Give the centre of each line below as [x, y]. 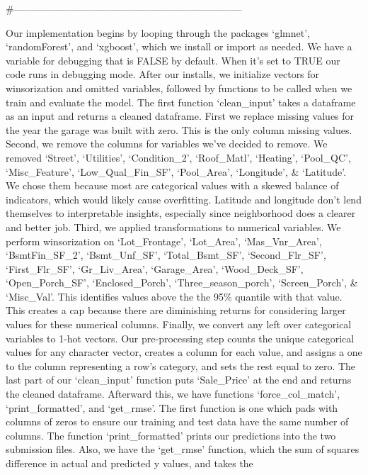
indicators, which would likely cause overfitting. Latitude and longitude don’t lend [184, 199]
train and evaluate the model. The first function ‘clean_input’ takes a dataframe [181, 102]
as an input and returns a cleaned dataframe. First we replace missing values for [180, 116]
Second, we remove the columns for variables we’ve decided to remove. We [167, 144]
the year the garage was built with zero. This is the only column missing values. [179, 129]
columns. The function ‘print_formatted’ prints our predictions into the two [171, 435]
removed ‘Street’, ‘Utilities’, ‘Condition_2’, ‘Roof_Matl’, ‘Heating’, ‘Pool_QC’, [178, 157]
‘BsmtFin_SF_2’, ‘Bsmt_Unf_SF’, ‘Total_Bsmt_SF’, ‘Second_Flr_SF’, [166, 255]
